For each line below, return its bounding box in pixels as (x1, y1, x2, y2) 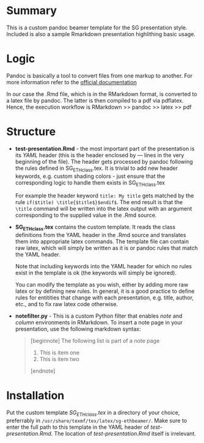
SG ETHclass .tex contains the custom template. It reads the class (15, 224, 176, 232)
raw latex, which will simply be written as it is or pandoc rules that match (15, 244, 199, 252)
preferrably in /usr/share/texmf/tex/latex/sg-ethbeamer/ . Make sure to (6, 417, 188, 424)
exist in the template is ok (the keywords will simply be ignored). (15, 269, 177, 277)
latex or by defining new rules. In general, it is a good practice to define (15, 288, 195, 295)
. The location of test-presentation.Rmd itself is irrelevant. (51, 430, 197, 437)
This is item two (39, 356, 79, 363)
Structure (6, 125, 56, 139)
